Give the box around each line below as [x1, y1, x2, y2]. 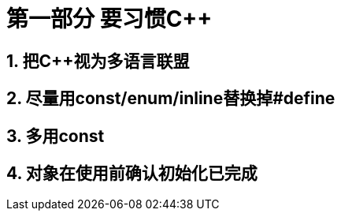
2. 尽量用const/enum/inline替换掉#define [6, 88, 335, 109]
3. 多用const [6, 125, 105, 146]
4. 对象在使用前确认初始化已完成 [6, 163, 258, 184]
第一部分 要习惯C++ [6, 6, 213, 32]
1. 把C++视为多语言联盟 [6, 51, 190, 71]
